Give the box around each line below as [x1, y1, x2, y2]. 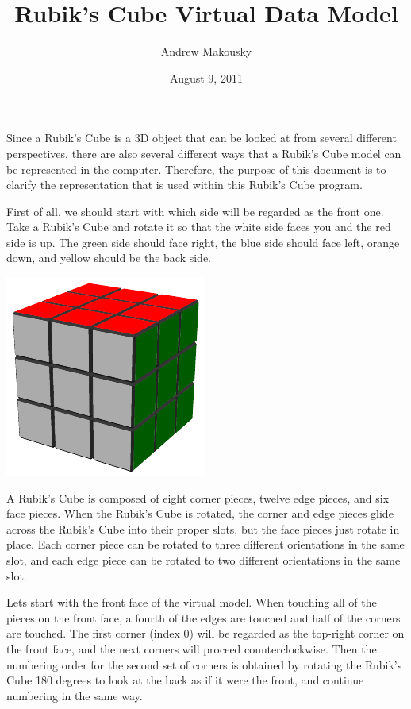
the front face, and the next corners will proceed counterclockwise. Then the [6, 641, 377, 657]
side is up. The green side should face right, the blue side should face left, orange [6, 233, 400, 250]
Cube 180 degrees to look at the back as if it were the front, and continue [6, 672, 364, 688]
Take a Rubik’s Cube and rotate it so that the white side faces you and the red [6, 218, 391, 235]
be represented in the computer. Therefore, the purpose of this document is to [6, 160, 386, 177]
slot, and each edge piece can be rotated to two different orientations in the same [6, 552, 401, 568]
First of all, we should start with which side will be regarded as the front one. [6, 202, 384, 219]
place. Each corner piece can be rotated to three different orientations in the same [6, 536, 405, 553]
